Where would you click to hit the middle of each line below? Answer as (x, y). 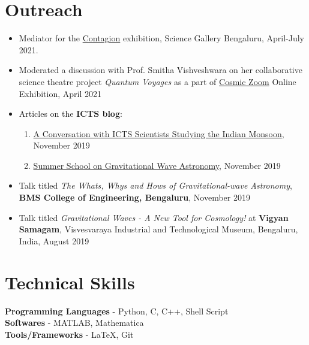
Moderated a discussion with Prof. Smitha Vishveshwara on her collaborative (160, 70)
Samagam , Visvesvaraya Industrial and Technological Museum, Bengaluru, (158, 229)
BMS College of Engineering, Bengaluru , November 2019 (134, 197)
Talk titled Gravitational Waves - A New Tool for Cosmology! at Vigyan (154, 217)
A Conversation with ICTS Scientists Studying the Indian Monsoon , (159, 133)
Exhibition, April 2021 (60, 93)
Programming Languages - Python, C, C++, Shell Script (117, 311)
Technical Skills (70, 282)
